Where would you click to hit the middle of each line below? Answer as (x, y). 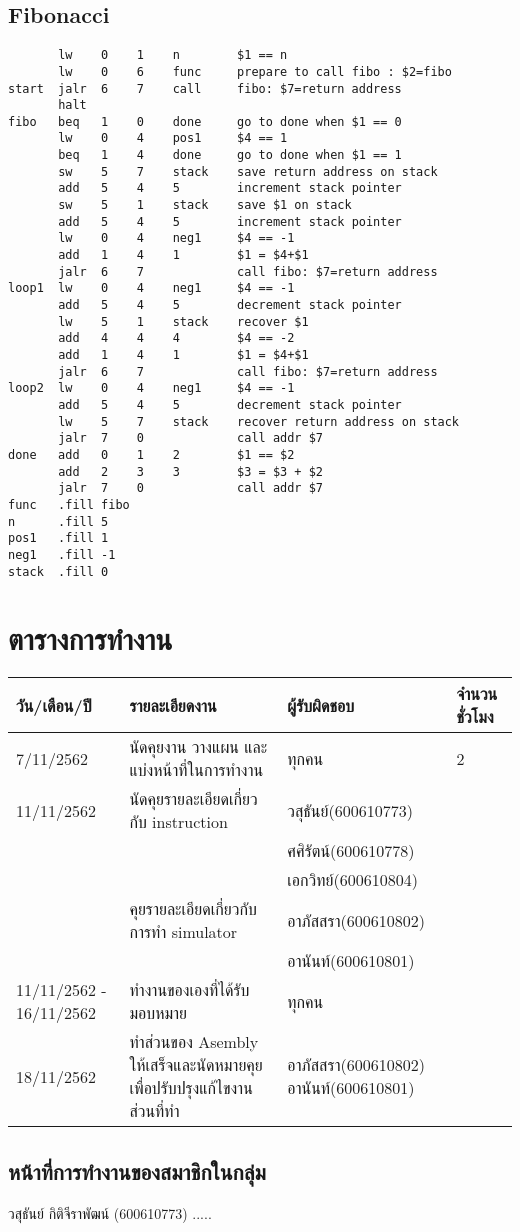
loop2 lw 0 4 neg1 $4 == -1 (151, 388)
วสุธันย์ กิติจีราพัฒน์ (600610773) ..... (110, 1212)
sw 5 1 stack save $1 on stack (205, 205)
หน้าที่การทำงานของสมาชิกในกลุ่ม (137, 1170)
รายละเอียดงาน (173, 705)
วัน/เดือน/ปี (54, 705)
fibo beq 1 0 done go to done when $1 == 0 (205, 121)
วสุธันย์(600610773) (350, 810)
